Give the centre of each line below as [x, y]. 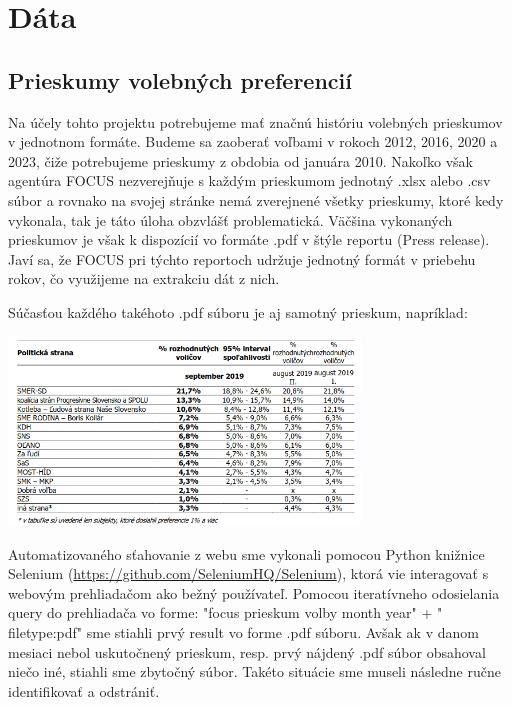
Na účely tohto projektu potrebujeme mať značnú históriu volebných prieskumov [255, 121]
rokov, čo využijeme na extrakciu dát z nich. [144, 278]
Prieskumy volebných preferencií [180, 79]
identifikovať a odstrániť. [84, 690]
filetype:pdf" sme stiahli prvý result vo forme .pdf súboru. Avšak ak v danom [243, 632]
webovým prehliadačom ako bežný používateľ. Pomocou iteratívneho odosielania [254, 592]
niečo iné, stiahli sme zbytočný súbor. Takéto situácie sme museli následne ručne [254, 671]
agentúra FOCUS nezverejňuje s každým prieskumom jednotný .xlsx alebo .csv [249, 180]
